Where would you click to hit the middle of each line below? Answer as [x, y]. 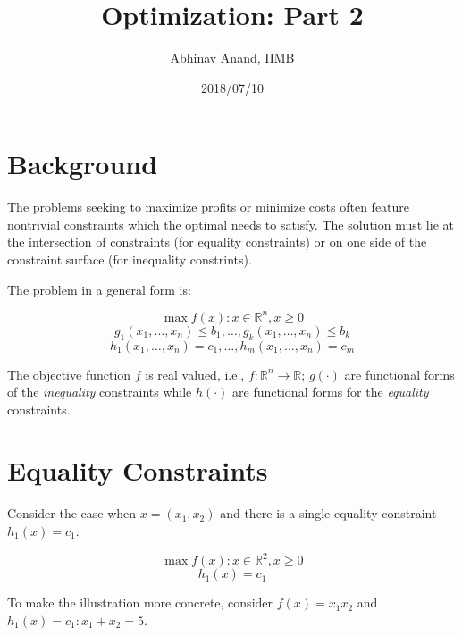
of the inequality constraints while [100, 392]
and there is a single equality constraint [328, 513]
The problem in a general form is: [99, 289]
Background [83, 164]
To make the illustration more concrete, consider [140, 603]
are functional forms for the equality [331, 392]
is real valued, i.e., [195, 374]
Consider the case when [72, 513]
